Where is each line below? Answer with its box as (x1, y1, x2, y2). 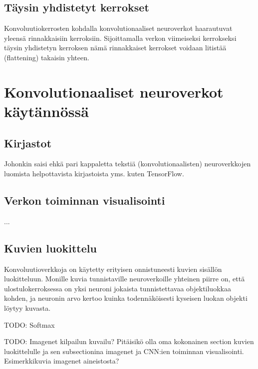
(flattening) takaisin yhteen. (4, 52, 89, 62)
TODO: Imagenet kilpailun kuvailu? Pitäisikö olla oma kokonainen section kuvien (4, 336, 254, 347)
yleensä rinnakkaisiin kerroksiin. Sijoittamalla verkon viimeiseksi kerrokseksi (4, 32, 237, 43)
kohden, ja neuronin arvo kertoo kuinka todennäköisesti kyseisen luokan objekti (4, 293, 248, 303)
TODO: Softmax (4, 319, 55, 330)
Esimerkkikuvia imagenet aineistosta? (4, 356, 119, 366)
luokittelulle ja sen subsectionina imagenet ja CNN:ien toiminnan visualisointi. (4, 346, 244, 356)
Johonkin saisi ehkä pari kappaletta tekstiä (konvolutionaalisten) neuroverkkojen (4, 158, 251, 169)
